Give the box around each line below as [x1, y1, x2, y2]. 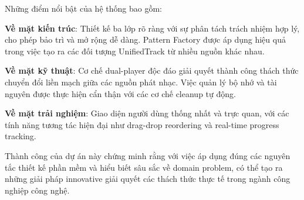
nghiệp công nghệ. [5, 184, 70, 196]
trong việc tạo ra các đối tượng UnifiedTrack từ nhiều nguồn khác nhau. [5, 44, 265, 57]
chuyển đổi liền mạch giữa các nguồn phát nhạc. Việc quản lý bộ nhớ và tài [5, 75, 277, 88]
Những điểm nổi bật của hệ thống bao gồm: [5, 2, 162, 14]
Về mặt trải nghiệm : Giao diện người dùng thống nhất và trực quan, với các [5, 107, 289, 119]
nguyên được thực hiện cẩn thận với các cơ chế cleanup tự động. [5, 87, 236, 99]
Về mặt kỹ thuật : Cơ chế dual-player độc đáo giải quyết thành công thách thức [5, 64, 299, 77]
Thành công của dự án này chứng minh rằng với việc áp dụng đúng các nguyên [5, 149, 291, 161]
